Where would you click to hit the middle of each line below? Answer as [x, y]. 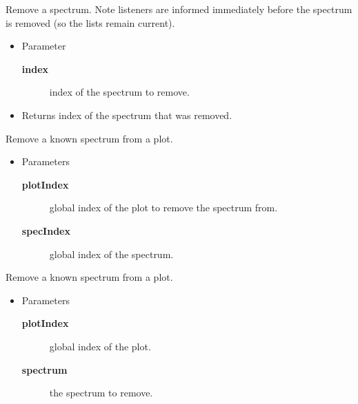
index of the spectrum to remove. [119, 92]
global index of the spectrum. [111, 254]
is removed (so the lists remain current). [90, 22]
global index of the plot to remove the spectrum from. [163, 208]
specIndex [46, 230]
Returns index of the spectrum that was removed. [127, 115]
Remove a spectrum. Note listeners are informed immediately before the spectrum [179, 9]
